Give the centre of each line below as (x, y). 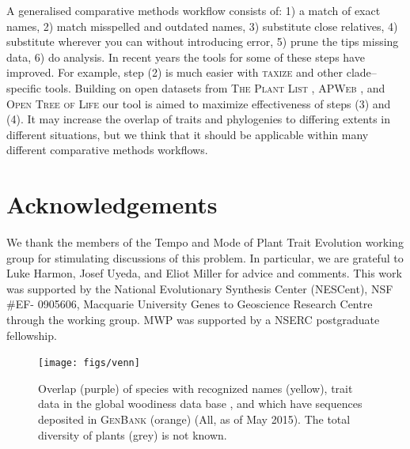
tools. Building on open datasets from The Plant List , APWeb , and (215, 87)
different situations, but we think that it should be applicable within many (188, 134)
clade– (361, 72)
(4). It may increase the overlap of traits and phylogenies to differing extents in (199, 119)
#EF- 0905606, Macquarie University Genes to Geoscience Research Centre (190, 304)
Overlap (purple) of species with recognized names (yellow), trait (196, 388)
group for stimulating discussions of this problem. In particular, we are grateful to (205, 257)
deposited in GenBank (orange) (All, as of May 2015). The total (194, 419)
